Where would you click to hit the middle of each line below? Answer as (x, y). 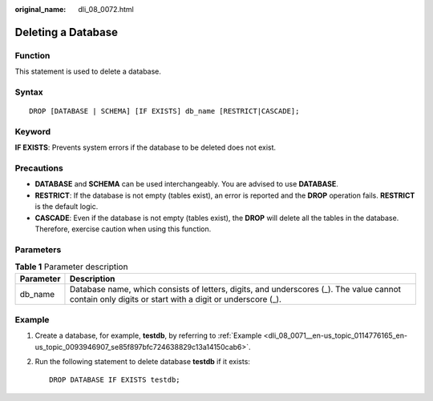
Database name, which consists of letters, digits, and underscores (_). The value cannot (235, 290)
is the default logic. (67, 207)
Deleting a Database (66, 32)
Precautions (39, 168)
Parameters (38, 250)
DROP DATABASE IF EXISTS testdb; (115, 380)
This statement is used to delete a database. (88, 71)
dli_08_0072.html (106, 9)
